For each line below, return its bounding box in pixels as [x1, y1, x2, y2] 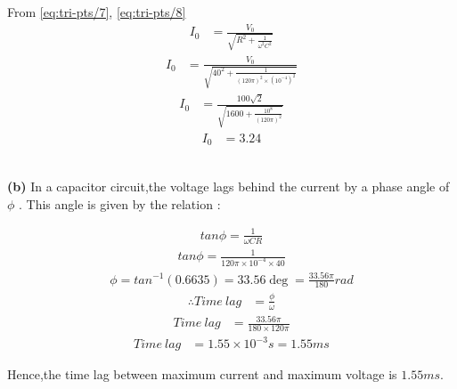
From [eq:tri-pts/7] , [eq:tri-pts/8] [7, 3, 186, 20]
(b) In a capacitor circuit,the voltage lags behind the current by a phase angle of [7, 177, 450, 196]
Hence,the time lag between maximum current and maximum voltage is [7, 365, 397, 384]
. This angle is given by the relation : [19, 194, 221, 213]
